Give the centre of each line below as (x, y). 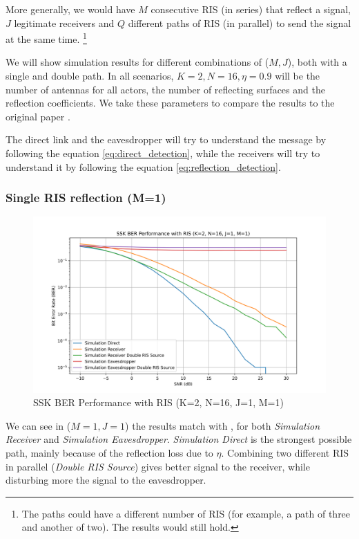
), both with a (317, 62)
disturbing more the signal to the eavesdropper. (106, 480)
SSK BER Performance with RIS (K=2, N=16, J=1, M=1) (158, 402)
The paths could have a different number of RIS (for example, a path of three (186, 513)
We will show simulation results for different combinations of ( (137, 62)
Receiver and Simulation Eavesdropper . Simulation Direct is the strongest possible (179, 439)
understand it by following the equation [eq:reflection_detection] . (143, 166)
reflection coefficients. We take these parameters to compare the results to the (170, 103)
